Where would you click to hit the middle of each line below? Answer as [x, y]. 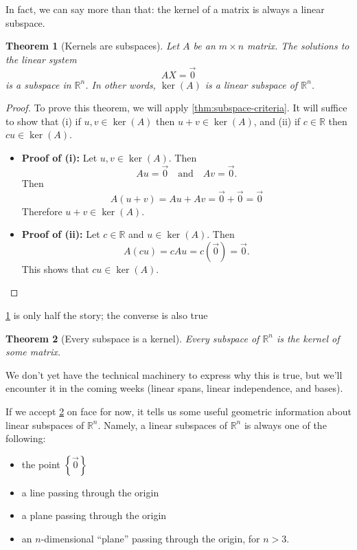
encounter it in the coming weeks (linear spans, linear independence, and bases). [174, 388]
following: [26, 438]
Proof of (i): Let [59, 157]
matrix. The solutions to [298, 46]
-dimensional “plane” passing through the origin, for [150, 538]
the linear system [41, 59]
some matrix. [33, 352]
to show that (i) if [43, 121]
